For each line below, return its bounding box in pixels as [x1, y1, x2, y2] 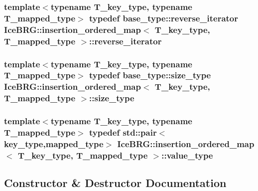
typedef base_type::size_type [89, 69, 211, 81]
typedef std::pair [89, 126, 157, 139]
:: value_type [161, 149, 213, 161]
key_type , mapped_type [4, 137, 104, 150]
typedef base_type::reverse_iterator [89, 11, 239, 24]
